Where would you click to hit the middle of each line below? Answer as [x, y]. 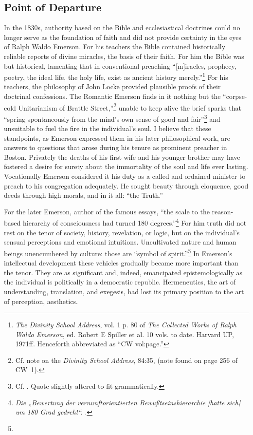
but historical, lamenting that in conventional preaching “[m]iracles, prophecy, [120, 66]
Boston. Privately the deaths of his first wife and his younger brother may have [122, 157]
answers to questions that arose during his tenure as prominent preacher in [116, 147]
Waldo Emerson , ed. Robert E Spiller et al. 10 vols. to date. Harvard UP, [125, 334]
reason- [223, 211]
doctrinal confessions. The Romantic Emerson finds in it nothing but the [112, 96]
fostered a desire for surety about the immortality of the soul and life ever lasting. [126, 166]
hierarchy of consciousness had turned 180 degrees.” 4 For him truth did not [135, 222]
